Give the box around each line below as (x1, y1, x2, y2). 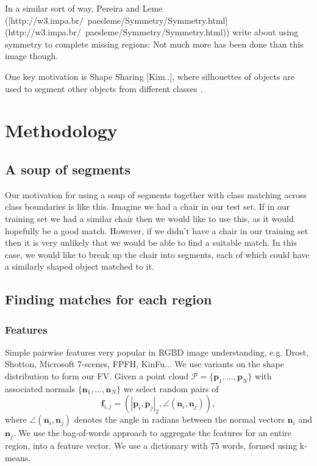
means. (5, 451, 31, 464)
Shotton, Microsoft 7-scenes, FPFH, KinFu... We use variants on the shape (5, 357, 284, 370)
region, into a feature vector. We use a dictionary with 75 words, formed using (5, 439, 297, 451)
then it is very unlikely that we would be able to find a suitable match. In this (5, 236, 297, 249)
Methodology (5, 118, 118, 143)
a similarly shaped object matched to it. (5, 260, 154, 273)
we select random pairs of (123, 382, 219, 395)
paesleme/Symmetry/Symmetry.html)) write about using (85, 26, 299, 38)
